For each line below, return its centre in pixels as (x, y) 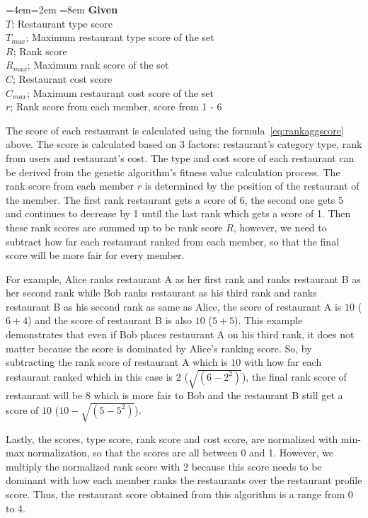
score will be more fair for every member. (95, 255)
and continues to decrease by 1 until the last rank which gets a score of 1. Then (178, 213)
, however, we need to (280, 227)
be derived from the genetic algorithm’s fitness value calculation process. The (173, 172)
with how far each (283, 362)
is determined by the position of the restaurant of (252, 186)
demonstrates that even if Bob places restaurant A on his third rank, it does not (180, 334)
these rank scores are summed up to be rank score (114, 227)
